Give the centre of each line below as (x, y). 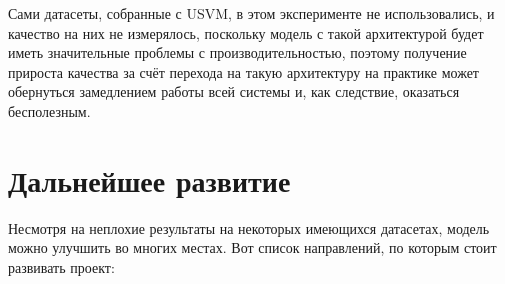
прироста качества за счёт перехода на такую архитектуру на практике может (243, 71)
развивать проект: (61, 266)
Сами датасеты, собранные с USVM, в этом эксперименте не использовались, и (251, 13)
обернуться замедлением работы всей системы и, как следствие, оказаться (234, 91)
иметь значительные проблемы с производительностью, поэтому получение (237, 52)
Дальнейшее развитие (149, 179)
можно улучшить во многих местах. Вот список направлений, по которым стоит (252, 247)
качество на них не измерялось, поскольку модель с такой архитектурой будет (246, 32)
